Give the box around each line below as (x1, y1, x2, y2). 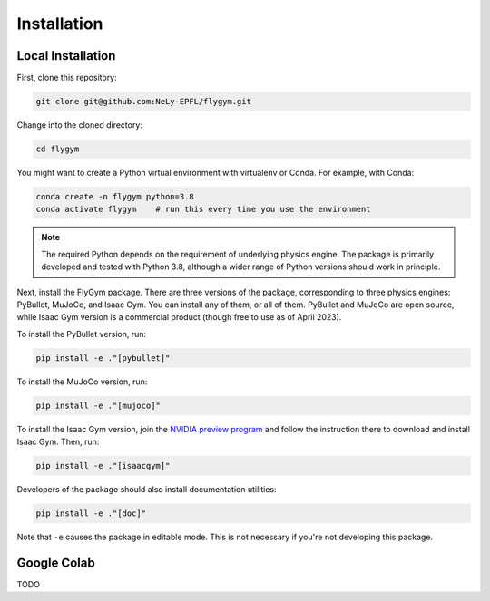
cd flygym (35, 144, 80, 154)
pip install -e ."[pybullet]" (35, 353, 171, 363)
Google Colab (16, 555, 95, 570)
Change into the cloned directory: (16, 120, 142, 131)
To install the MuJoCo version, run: (16, 376, 148, 387)
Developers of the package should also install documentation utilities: (16, 484, 277, 494)
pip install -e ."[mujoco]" (35, 400, 161, 411)
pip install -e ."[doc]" (35, 508, 147, 519)
